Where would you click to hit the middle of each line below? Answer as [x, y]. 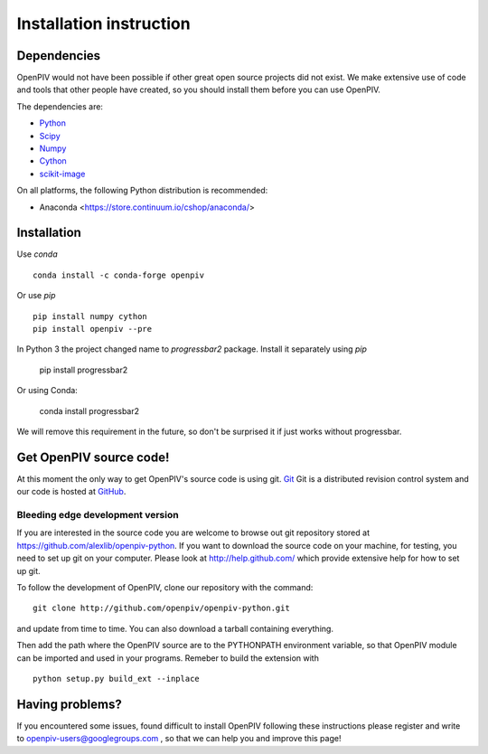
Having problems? [69, 704]
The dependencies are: [60, 106]
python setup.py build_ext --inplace [117, 679]
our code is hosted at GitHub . [71, 492]
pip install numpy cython [90, 316]
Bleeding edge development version [98, 515]
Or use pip [36, 296]
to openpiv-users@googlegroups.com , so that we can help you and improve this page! [179, 739]
